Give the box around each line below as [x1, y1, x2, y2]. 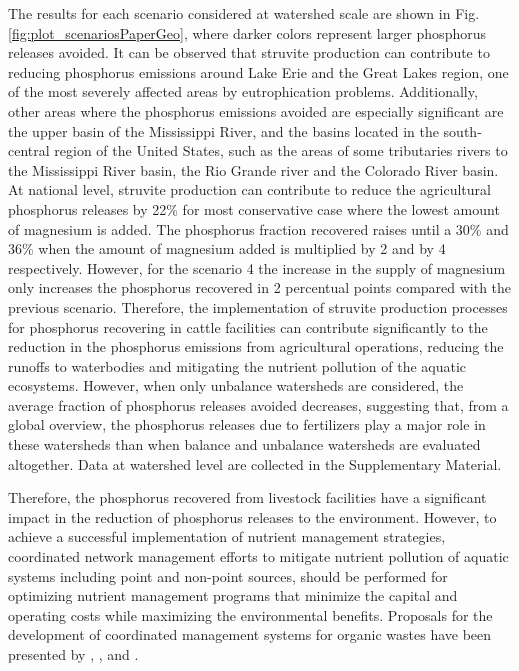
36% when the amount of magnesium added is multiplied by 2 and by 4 [8, 238, 446, 259]
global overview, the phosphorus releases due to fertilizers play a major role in [8, 414, 486, 435]
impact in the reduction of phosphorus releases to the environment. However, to [8, 506, 497, 527]
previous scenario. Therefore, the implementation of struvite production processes [8, 296, 508, 317]
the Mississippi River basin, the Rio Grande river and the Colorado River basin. [8, 159, 499, 180]
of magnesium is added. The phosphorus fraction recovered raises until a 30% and [8, 218, 509, 239]
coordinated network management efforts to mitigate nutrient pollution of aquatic [8, 546, 509, 567]
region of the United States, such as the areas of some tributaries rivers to [54, 140, 508, 161]
